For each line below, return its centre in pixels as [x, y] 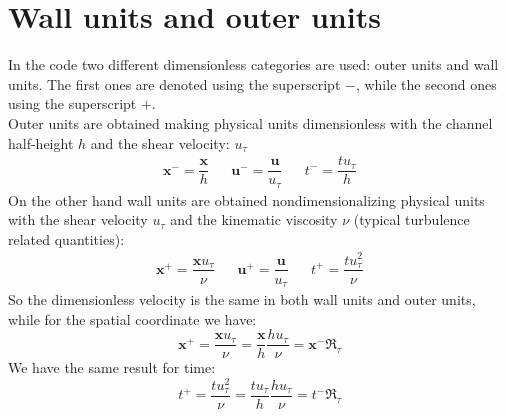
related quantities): [66, 238]
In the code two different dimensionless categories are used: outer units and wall [253, 64]
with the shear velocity [78, 219]
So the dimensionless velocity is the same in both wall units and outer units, [242, 299]
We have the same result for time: [112, 367]
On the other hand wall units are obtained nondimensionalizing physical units [246, 199]
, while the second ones [426, 83]
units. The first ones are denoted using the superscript [174, 83]
